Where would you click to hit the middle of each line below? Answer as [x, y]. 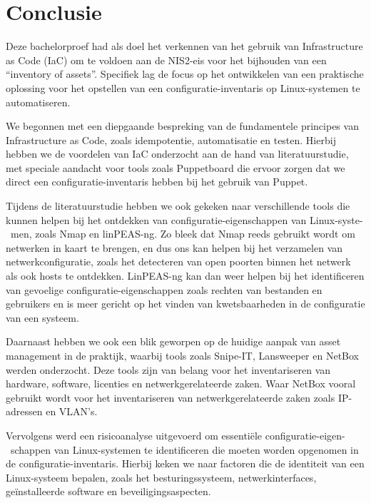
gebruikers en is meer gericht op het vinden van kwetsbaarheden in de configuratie [185, 304]
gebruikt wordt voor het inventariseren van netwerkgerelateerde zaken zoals [171, 397]
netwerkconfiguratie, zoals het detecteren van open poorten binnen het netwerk [178, 261]
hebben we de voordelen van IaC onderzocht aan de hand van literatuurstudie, [177, 154]
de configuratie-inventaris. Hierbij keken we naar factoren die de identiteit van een [185, 463]
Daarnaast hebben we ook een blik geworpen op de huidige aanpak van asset [173, 341]
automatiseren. [38, 102]
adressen [24, 411]
